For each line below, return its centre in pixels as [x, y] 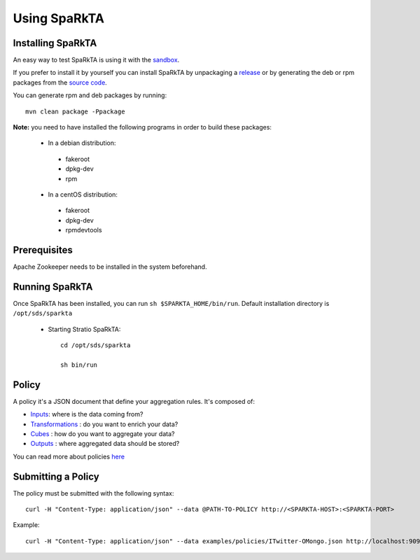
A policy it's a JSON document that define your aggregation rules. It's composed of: [134, 401]
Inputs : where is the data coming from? [87, 414]
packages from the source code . [60, 82]
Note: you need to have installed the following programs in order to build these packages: [142, 127]
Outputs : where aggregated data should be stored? [105, 444]
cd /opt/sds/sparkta [96, 345]
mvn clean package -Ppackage [75, 111]
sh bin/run [79, 365]
